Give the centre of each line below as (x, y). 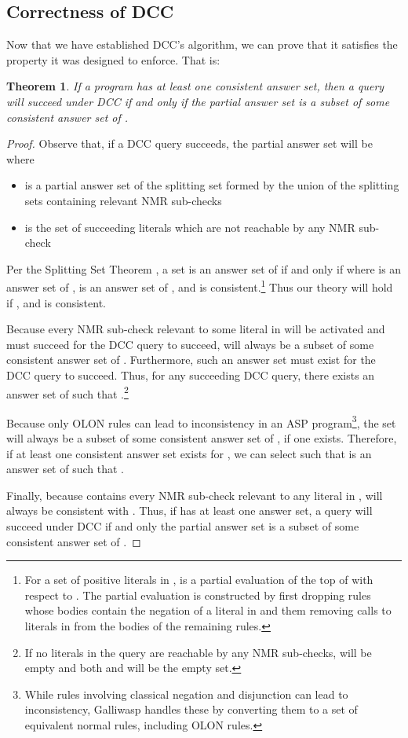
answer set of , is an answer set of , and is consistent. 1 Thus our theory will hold (200, 286)
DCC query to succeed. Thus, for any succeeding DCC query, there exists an (191, 375)
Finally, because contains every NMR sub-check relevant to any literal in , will (195, 495)
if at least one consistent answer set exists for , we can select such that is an (189, 453)
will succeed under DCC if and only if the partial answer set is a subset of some (198, 101)
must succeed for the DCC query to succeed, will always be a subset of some (190, 344)
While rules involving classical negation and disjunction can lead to (186, 694)
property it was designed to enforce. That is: (113, 59)
